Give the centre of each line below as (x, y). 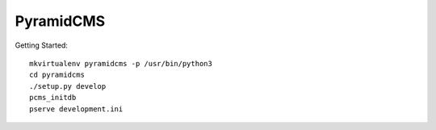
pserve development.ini (76, 109)
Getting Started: (42, 45)
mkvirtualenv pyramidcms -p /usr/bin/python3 (121, 63)
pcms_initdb (53, 98)
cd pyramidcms (57, 75)
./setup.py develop (68, 86)
